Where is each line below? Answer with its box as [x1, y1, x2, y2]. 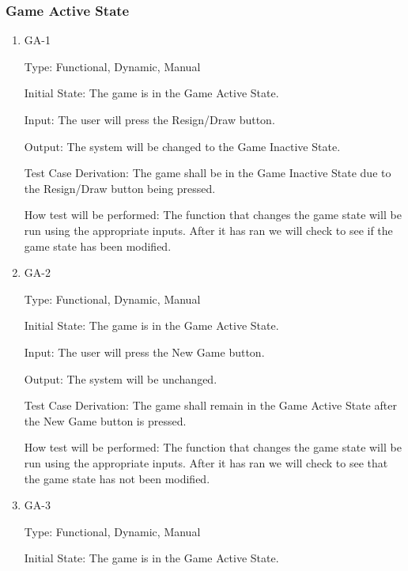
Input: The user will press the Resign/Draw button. [24, 112, 275, 127]
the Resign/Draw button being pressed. [24, 180, 216, 196]
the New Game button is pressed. [24, 412, 187, 429]
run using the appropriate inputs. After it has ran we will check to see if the [24, 221, 393, 238]
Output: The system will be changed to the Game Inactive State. [24, 138, 341, 154]
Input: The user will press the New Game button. [24, 343, 265, 360]
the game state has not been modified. [24, 470, 210, 486]
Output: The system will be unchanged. [24, 370, 217, 387]
